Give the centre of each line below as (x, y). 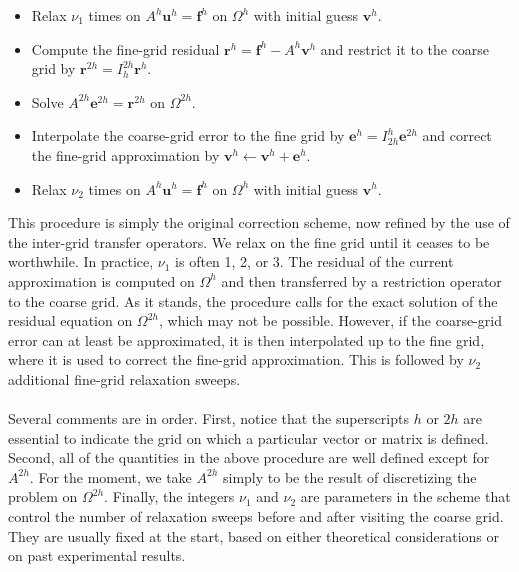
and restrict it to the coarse (405, 48)
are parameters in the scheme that (405, 496)
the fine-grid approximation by (125, 154)
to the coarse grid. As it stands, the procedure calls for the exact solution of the (253, 300)
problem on (43, 496)
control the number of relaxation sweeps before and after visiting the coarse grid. (256, 516)
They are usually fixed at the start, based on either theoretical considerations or (254, 535)
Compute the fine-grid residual (125, 48)
